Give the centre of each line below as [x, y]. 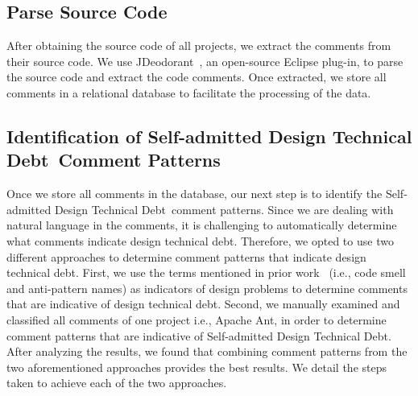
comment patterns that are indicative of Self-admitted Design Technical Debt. [199, 335]
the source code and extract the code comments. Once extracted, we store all [197, 77]
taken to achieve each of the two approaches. [117, 383]
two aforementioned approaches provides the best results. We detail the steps [197, 367]
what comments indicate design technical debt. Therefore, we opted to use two [200, 240]
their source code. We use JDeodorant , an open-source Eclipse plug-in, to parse [205, 61]
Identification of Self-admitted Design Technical [209, 136]
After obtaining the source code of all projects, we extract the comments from [199, 45]
